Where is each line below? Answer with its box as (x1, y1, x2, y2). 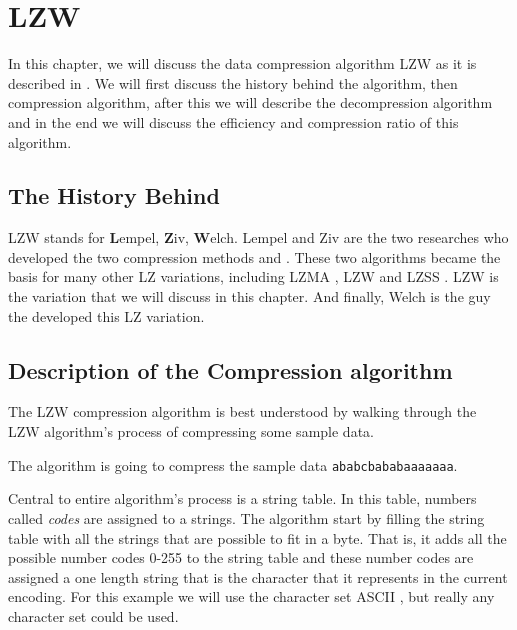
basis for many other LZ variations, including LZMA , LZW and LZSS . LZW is (8, 266, 499, 287)
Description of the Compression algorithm (8, 354, 453, 385)
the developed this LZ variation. (8, 305, 205, 326)
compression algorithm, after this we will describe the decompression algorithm (8, 92, 493, 113)
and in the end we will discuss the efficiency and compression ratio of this (8, 111, 459, 132)
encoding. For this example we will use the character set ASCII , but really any (8, 586, 495, 607)
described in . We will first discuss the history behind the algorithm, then (8, 72, 458, 93)
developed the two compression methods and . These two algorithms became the (8, 246, 501, 267)
